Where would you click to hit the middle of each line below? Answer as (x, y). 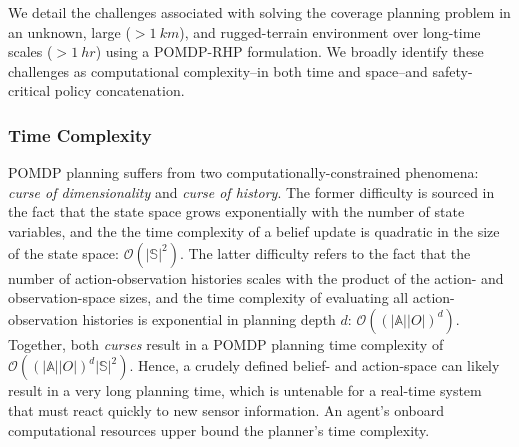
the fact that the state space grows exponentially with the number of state (236, 211)
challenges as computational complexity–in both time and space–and (218, 70)
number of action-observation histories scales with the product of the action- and (256, 277)
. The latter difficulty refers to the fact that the (325, 252)
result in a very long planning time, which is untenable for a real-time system (245, 390)
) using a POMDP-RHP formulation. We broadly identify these (289, 51)
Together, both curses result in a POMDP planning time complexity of (226, 343)
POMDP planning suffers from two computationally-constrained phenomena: (243, 172)
